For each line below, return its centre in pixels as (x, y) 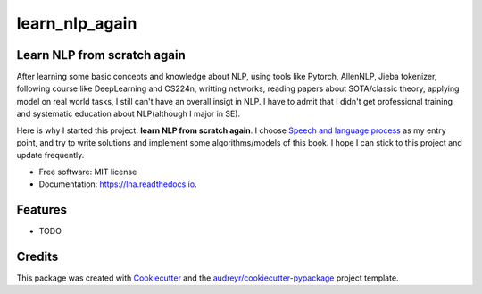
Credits (37, 256)
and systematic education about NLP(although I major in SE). (129, 114)
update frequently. (50, 155)
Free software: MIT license (88, 172)
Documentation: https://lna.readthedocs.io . (118, 184)
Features (42, 210)
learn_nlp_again (77, 23)
